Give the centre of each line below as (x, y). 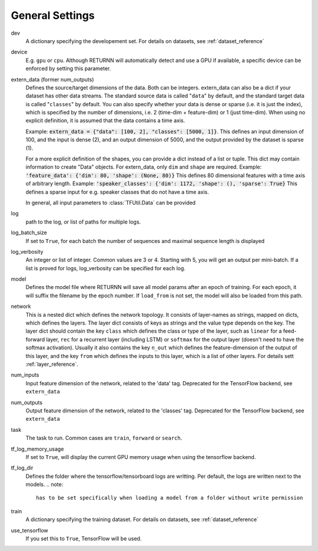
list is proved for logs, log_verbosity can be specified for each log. (105, 268)
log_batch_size (29, 232)
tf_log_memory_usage (37, 449)
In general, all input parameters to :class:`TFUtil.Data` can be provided (111, 202)
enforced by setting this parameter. (68, 68)
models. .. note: (44, 484)
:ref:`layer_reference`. (52, 364)
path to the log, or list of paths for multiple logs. (83, 222)
